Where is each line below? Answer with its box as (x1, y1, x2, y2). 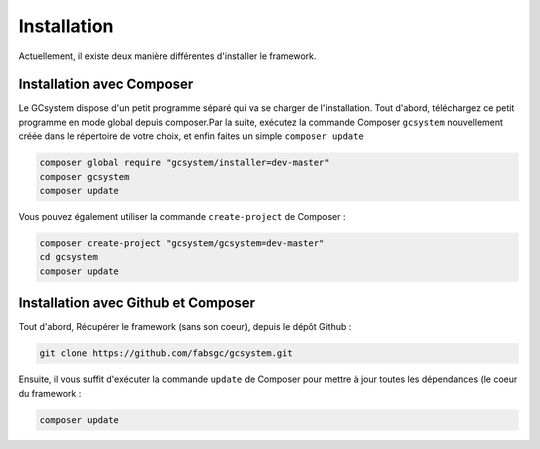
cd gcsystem (39, 251, 99, 263)
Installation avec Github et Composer (18, 295, 255, 312)
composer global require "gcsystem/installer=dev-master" (39, 157, 330, 169)
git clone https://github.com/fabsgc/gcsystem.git (39, 348, 294, 359)
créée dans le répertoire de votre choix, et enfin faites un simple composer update (18, 130, 364, 142)
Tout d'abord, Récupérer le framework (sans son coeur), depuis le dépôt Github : (18, 321, 352, 333)
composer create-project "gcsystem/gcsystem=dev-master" (39, 237, 325, 249)
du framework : (18, 387, 82, 399)
